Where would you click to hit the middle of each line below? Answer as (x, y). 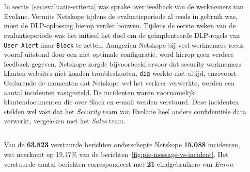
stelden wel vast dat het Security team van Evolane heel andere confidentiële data (125, 111)
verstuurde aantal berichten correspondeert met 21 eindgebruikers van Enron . (119, 163)
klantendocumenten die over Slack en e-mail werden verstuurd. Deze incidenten (121, 102)
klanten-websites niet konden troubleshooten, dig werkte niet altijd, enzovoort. (121, 73)
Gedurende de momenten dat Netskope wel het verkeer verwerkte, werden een (119, 83)
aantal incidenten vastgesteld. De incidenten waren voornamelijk (99, 92)
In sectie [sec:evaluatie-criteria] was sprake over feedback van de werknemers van (124, 7)
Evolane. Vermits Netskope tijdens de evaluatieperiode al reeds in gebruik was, (121, 16)
